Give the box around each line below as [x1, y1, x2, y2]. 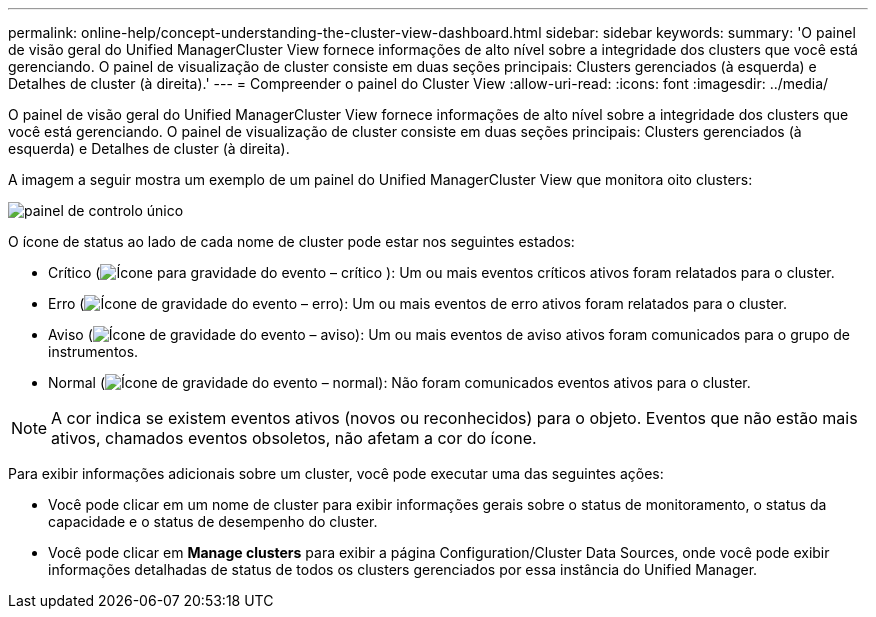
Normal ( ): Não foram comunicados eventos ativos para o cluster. [48, 374, 751, 391]
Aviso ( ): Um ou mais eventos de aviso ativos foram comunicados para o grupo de [48, 326, 850, 343]
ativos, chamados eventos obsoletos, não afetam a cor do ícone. [51, 428, 537, 448]
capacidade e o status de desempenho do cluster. [48, 513, 378, 530]
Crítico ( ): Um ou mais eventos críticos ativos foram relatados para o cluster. [48, 264, 835, 281]
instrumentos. [48, 343, 139, 360]
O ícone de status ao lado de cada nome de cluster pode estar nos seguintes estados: [8, 233, 575, 250]
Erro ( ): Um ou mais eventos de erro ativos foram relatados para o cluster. [48, 295, 787, 312]
